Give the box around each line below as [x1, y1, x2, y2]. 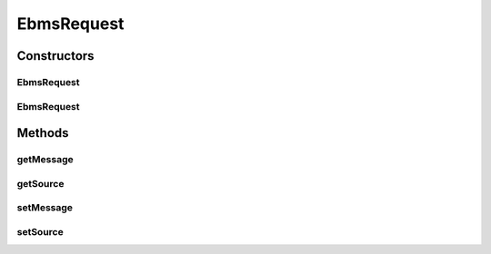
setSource [16, 225, 64, 238]
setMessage [16, 201, 73, 214]
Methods [16, 125, 69, 141]
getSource [16, 177, 65, 190]
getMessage [16, 153, 75, 166]
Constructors [16, 48, 95, 63]
